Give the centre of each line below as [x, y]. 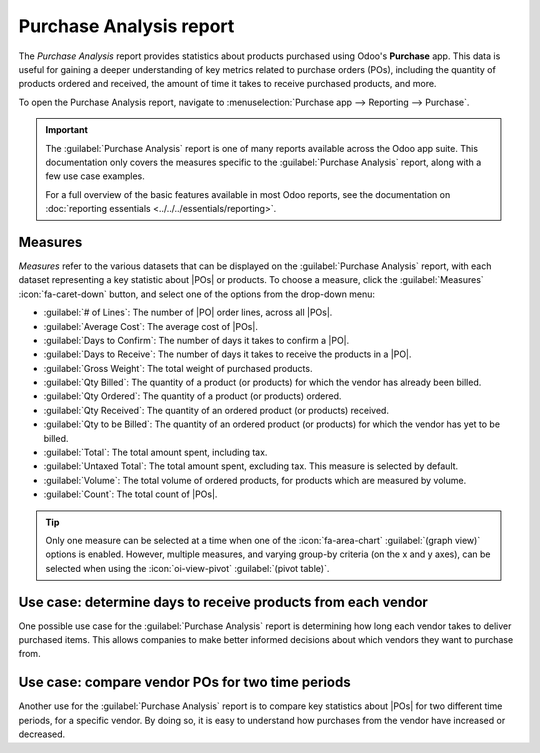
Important [67, 130]
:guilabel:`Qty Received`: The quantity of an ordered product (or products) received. [216, 410]
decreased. [42, 734]
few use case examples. [95, 176]
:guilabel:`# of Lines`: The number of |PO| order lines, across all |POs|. [188, 312]
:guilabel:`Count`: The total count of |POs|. [130, 494]
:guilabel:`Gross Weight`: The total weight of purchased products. [178, 368]
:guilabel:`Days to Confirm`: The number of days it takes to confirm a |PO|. [196, 340]
